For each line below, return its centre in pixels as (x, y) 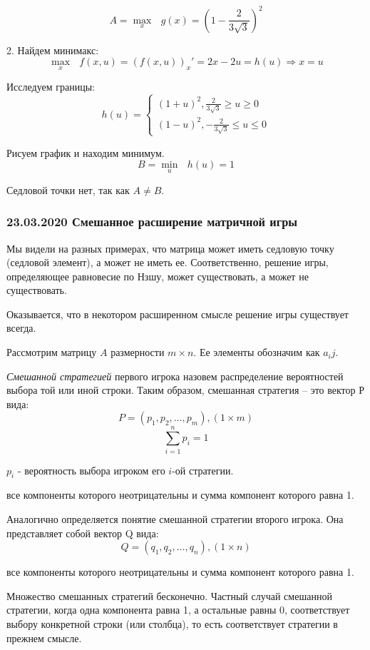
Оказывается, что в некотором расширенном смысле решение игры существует (178, 314)
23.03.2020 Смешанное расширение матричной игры (152, 222)
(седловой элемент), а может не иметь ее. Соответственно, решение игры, (168, 262)
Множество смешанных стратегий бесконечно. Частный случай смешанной (169, 595)
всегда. (21, 328)
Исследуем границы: (51, 87)
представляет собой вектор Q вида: (83, 533)
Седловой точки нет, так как (68, 189)
